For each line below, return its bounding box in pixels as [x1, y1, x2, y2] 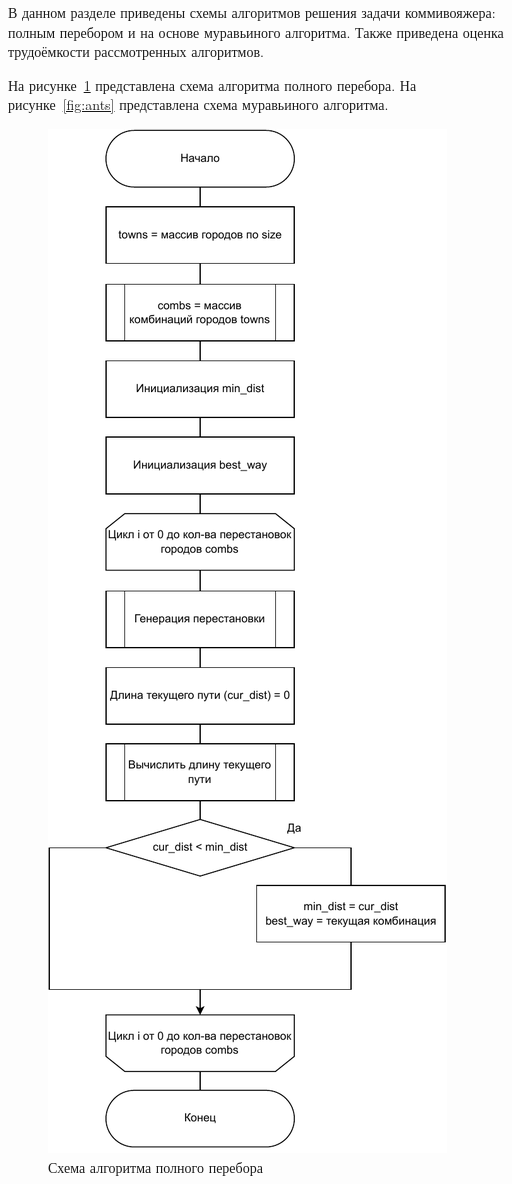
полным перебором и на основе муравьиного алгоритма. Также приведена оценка [8, 21, 504, 42]
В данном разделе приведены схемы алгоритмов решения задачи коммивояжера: [8, 2, 496, 22]
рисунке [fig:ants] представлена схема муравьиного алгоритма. [8, 94, 389, 115]
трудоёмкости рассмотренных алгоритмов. [8, 41, 264, 62]
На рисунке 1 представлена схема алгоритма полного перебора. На [8, 74, 417, 95]
